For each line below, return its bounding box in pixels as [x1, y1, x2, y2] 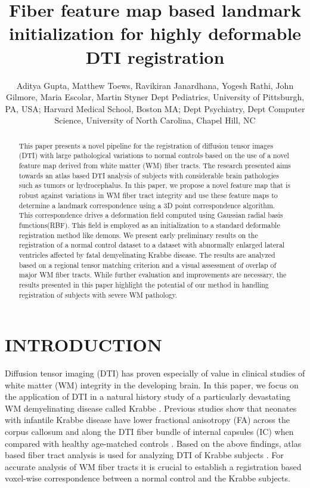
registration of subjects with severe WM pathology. [18, 289, 178, 299]
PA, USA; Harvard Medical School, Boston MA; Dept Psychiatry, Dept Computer [5, 102, 305, 115]
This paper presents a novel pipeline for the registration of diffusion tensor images [18, 140, 274, 150]
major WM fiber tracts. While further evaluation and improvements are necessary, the [18, 270, 287, 280]
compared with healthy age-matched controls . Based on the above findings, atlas [5, 437, 302, 449]
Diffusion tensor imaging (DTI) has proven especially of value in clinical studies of [5, 367, 305, 379]
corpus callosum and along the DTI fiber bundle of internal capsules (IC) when [5, 425, 294, 438]
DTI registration [85, 44, 225, 69]
